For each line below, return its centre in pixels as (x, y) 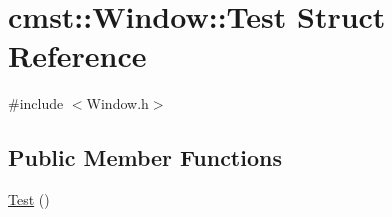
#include (36, 103)
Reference (77, 55)
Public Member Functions (145, 157)
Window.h (117, 103)
